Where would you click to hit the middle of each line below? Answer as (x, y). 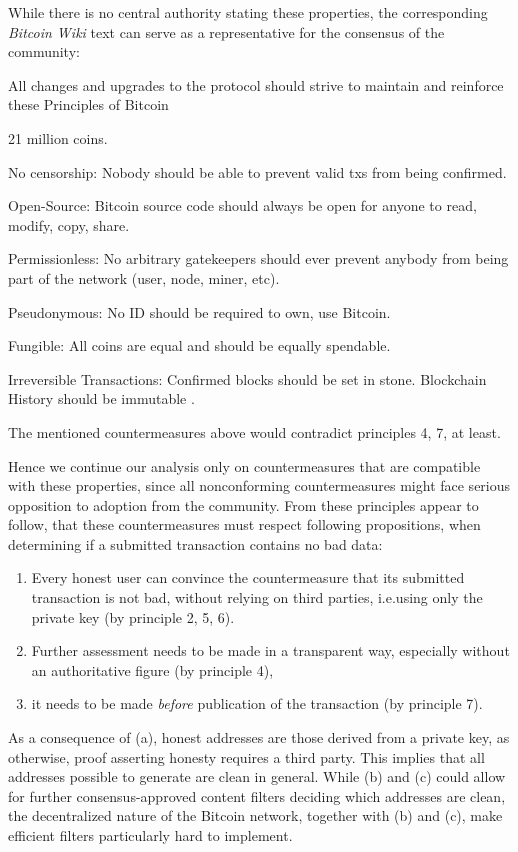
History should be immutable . (101, 398)
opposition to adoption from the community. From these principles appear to (243, 504)
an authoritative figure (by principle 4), (152, 669)
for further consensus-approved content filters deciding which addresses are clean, (257, 795)
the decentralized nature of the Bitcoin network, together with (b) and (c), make (255, 815)
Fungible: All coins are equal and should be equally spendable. (199, 345)
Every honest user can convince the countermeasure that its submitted (248, 577)
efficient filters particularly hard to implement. (150, 835)
